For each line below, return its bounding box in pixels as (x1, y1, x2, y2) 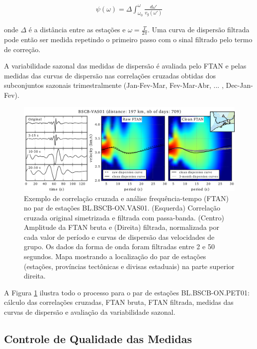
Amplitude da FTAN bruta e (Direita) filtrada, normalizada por (24, 222, 220, 232)
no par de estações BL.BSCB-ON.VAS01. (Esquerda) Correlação (24, 203, 220, 213)
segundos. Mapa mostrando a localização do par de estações (24, 251, 206, 262)
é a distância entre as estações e (28, 24, 126, 35)
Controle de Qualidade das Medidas (4, 331, 192, 347)
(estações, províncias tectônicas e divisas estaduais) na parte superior (24, 261, 235, 271)
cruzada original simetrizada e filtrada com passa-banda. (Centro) (24, 212, 224, 222)
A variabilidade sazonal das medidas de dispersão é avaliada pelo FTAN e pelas (4, 61, 247, 71)
